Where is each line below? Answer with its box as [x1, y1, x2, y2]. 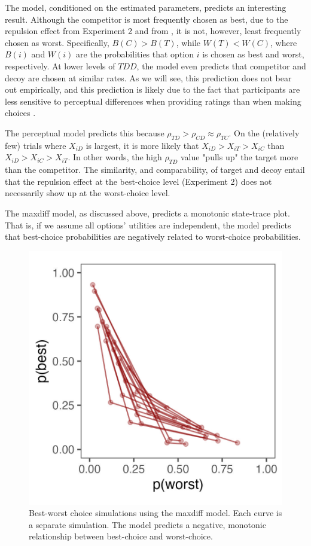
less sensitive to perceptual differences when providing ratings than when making [5, 94, 301, 107]
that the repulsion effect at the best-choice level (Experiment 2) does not [5, 175, 272, 187]
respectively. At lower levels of [5, 59, 115, 72]
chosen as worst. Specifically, [5, 36, 109, 48]
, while [176, 36, 201, 48]
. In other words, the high [68, 151, 162, 163]
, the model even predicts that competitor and [136, 59, 306, 72]
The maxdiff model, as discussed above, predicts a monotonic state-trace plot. [5, 206, 290, 219]
